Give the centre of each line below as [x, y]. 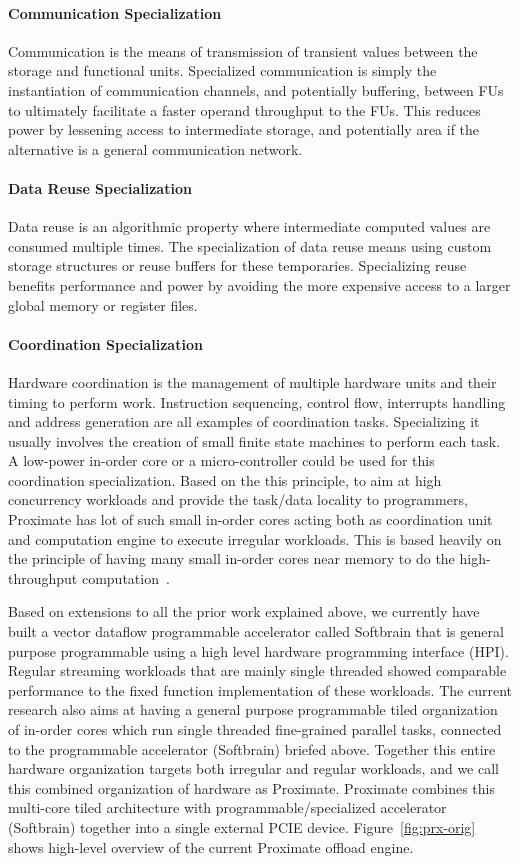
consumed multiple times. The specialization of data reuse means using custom [250, 245]
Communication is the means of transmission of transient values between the [243, 50]
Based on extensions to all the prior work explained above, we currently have [244, 611]
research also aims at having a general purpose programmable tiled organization [253, 709]
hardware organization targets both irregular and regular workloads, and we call [253, 768]
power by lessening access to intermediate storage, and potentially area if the [244, 129]
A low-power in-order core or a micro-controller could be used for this [221, 460]
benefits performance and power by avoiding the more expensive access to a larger [259, 284]
